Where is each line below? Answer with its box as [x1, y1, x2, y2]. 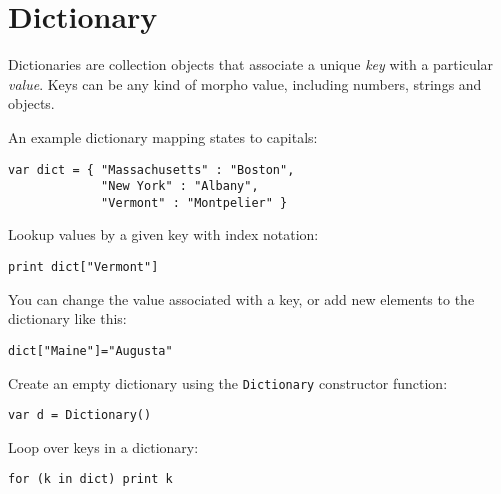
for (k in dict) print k [8, 472, 173, 487]
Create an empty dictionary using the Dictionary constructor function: [8, 372, 448, 393]
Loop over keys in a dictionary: [8, 436, 199, 457]
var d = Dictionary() [8, 408, 152, 423]
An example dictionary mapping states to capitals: [8, 126, 318, 147]
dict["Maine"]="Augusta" [8, 343, 173, 358]
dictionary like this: [8, 308, 127, 329]
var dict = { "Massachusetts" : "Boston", [8, 162, 295, 177]
